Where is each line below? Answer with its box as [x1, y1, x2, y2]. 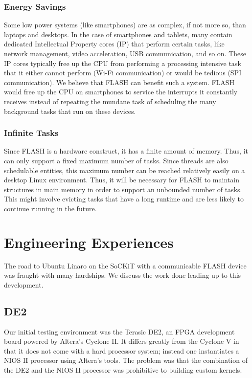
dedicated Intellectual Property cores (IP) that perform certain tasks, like [4, 39, 225, 49]
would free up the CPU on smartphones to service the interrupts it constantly [4, 87, 238, 97]
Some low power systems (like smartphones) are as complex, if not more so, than [4, 20, 246, 30]
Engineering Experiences [4, 232, 174, 252]
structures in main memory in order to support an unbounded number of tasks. [4, 184, 242, 194]
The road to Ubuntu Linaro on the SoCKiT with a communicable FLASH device [4, 260, 247, 270]
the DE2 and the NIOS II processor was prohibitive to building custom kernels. [4, 365, 242, 375]
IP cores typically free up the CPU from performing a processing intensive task [4, 58, 241, 68]
